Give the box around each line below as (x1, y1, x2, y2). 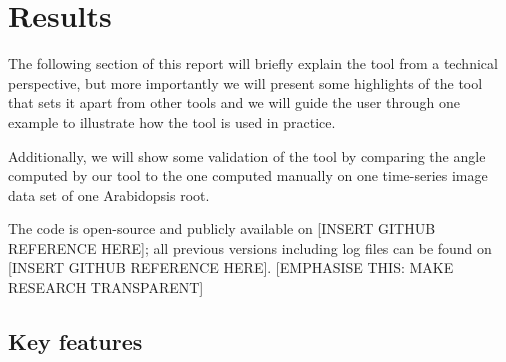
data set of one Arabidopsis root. (8, 184, 210, 205)
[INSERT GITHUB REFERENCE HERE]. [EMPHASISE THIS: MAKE (8, 257, 454, 278)
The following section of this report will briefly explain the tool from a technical (8, 53, 498, 74)
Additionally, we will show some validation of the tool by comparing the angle (8, 145, 486, 166)
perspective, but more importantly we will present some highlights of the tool (8, 72, 483, 93)
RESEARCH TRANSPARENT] (8, 277, 204, 298)
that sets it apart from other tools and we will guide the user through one (8, 92, 461, 113)
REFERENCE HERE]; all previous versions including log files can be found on (8, 237, 492, 258)
